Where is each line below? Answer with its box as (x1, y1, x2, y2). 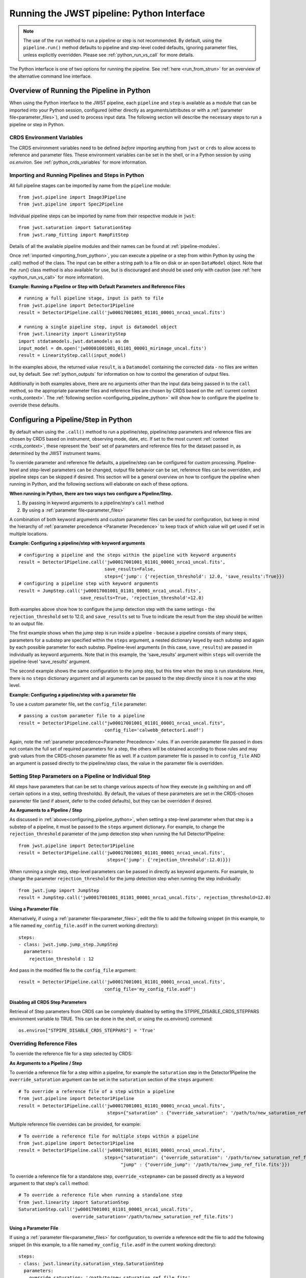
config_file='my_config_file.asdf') (104, 986, 196, 992)
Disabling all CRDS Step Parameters (9, 999, 87, 1005)
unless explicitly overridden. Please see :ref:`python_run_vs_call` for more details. (23, 52, 194, 58)
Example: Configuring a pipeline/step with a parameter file (9, 692, 136, 698)
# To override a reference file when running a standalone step (18, 1192, 183, 1198)
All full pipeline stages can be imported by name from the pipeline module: (9, 182, 171, 189)
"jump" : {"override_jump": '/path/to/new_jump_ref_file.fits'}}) (120, 1162, 290, 1168)
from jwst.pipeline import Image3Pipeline (18, 194, 126, 200)
